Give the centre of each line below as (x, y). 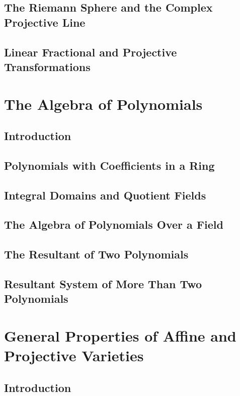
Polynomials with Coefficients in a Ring (109, 165)
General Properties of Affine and (120, 335)
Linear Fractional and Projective (91, 52)
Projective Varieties (74, 355)
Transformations (47, 66)
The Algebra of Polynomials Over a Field (114, 224)
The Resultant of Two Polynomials (96, 254)
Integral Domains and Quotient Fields (105, 195)
